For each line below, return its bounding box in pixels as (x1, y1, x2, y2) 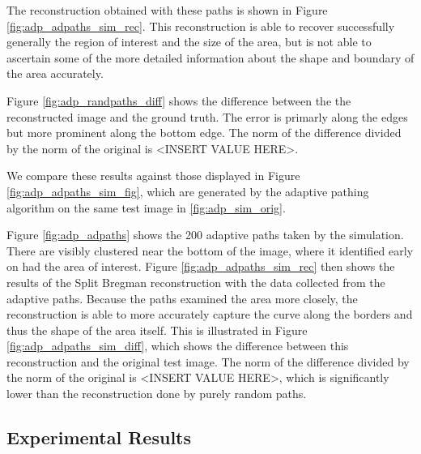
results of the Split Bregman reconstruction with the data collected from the (6, 273, 385, 290)
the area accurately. (6, 65, 104, 82)
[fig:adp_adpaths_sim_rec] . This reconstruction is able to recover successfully (6, 17, 395, 34)
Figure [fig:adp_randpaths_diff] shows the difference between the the (6, 92, 351, 109)
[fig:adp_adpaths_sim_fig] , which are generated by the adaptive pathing (6, 182, 369, 199)
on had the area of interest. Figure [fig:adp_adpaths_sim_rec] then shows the (6, 258, 395, 275)
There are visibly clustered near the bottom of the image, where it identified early (6, 242, 414, 259)
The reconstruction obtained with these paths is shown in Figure (6, 2, 328, 18)
